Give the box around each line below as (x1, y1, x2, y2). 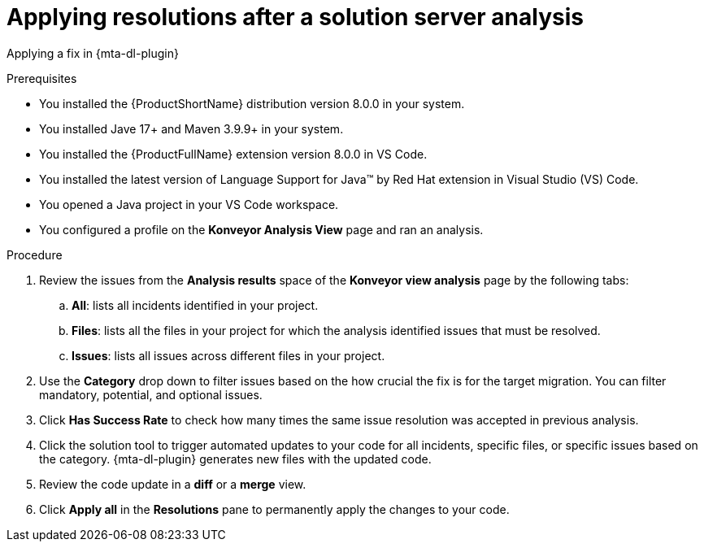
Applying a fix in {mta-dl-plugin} (7, 46, 179, 60)
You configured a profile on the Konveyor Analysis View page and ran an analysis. (39, 222, 484, 237)
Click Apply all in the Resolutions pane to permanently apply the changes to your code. (39, 502, 510, 516)
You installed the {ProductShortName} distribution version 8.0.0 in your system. (39, 96, 465, 111)
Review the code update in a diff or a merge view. (39, 476, 306, 491)
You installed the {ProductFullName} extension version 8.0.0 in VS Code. (39, 146, 428, 161)
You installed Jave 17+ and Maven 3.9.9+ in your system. (39, 121, 344, 136)
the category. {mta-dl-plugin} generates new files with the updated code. (39, 451, 432, 466)
